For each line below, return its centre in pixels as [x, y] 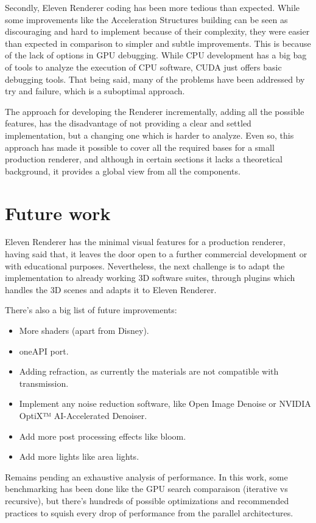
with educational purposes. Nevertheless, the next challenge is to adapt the [145, 265]
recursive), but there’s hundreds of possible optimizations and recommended [147, 500]
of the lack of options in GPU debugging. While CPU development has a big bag [156, 55]
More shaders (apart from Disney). [84, 330]
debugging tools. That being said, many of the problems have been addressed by [155, 79]
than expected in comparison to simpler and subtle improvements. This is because [158, 43]
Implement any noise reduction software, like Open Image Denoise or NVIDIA [165, 404]
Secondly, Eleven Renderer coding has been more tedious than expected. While [153, 7]
